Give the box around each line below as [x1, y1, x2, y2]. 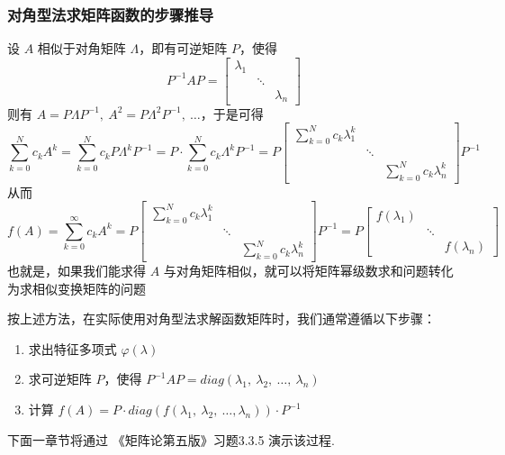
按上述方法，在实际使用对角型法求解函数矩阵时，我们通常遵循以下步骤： [7, 309, 436, 328]
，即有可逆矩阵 [139, 39, 228, 58]
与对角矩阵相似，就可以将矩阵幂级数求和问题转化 [163, 261, 454, 280]
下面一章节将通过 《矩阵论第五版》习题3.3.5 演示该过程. [7, 430, 335, 449]
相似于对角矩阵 [37, 39, 126, 58]
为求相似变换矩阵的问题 [7, 278, 146, 297]
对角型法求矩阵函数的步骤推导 [7, 3, 214, 25]
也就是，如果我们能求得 [7, 261, 146, 280]
